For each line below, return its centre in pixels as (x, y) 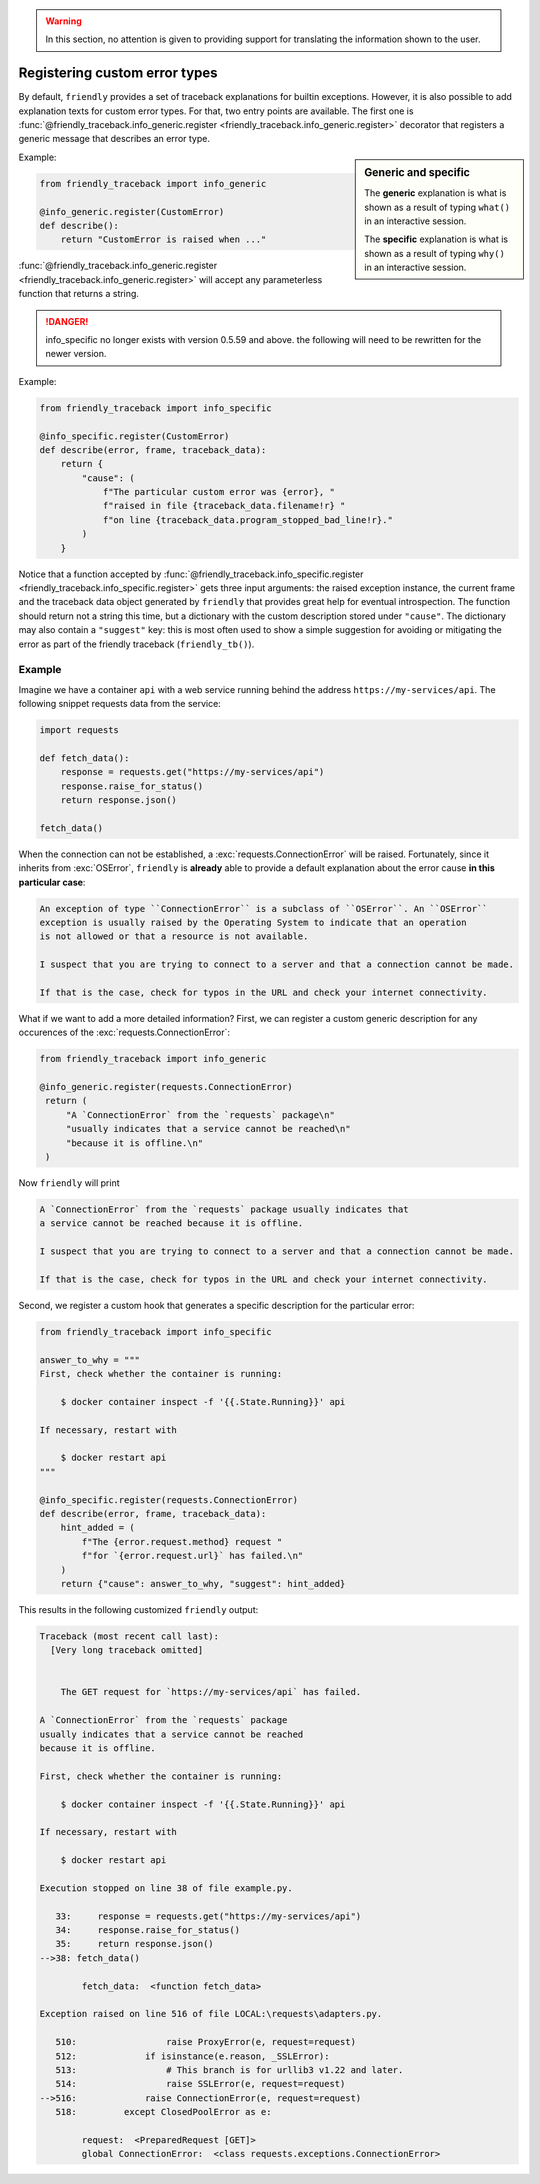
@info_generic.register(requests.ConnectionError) (166, 1087)
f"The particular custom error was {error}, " (218, 492)
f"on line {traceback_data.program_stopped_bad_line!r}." (248, 519)
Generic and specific (417, 172)
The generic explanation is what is (435, 193)
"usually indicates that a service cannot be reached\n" (208, 1129)
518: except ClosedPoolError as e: (163, 2112)
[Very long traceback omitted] (127, 1650)
